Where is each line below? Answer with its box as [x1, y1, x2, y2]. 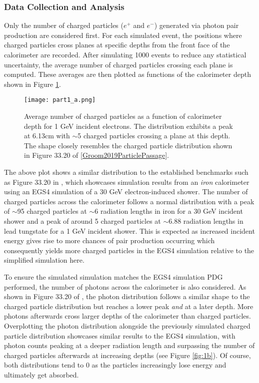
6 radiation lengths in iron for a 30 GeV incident [94, 206, 243, 216]
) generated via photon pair [154, 20, 239, 30]
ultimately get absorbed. [4, 369, 79, 380]
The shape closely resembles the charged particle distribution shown [24, 140, 232, 150]
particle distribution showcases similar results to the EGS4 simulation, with [4, 330, 235, 341]
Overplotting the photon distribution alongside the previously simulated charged [4, 320, 250, 331]
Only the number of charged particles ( [4, 20, 123, 30]
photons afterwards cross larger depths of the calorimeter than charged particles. [4, 311, 251, 321]
